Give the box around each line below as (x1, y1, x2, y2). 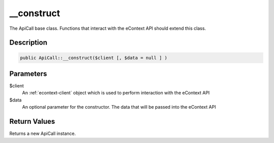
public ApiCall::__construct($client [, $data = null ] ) (20, 55, 167, 61)
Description (9, 38, 48, 47)
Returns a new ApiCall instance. (9, 130, 76, 136)
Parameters (9, 69, 47, 78)
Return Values (9, 117, 55, 126)
